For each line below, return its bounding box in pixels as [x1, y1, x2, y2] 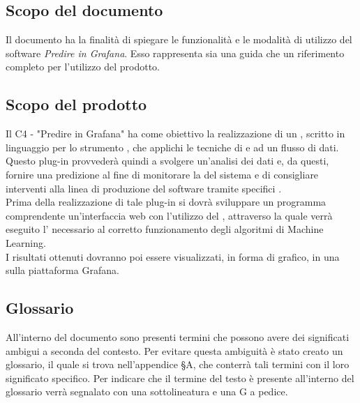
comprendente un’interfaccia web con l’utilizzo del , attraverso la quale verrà [6, 208, 333, 222]
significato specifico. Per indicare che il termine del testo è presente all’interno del [6, 370, 354, 385]
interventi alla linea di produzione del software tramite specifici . [6, 181, 282, 195]
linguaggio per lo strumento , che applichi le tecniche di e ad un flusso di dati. [6, 139, 339, 154]
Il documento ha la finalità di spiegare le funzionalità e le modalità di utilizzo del [6, 32, 352, 47]
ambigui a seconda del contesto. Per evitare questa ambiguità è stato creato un [6, 343, 343, 358]
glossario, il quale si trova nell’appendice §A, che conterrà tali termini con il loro [6, 357, 350, 372]
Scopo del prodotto [6, 93, 147, 115]
